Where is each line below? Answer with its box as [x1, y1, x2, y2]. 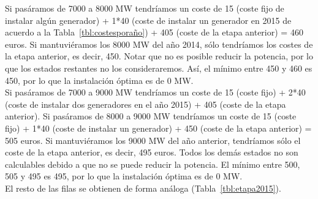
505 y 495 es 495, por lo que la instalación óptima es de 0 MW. [5, 170, 243, 182]
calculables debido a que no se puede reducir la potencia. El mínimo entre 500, [5, 157, 300, 170]
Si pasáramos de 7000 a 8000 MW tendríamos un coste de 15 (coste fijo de [5, 2, 284, 14]
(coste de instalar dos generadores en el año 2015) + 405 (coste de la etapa [5, 97, 286, 110]
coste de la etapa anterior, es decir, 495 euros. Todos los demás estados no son [5, 146, 298, 159]
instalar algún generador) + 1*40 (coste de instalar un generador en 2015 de [5, 13, 292, 26]
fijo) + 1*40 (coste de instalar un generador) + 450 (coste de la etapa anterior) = [5, 121, 312, 134]
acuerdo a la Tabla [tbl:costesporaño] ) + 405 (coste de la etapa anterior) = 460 [5, 26, 303, 39]
